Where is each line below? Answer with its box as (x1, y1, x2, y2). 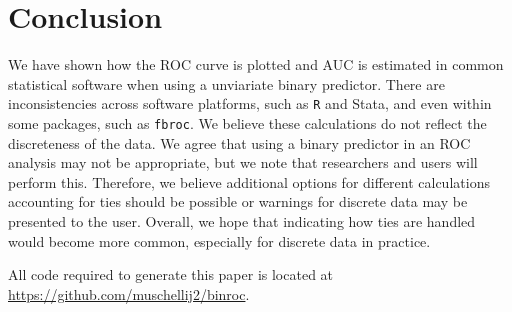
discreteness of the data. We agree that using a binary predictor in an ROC (8, 132, 471, 153)
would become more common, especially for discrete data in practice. (8, 230, 431, 251)
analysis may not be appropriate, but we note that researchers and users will (8, 152, 478, 173)
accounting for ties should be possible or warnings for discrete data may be (8, 191, 468, 212)
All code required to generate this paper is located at (8, 264, 334, 285)
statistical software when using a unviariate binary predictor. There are (8, 73, 445, 94)
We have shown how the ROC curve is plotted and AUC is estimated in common (8, 54, 504, 75)
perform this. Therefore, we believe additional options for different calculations (8, 171, 490, 192)
